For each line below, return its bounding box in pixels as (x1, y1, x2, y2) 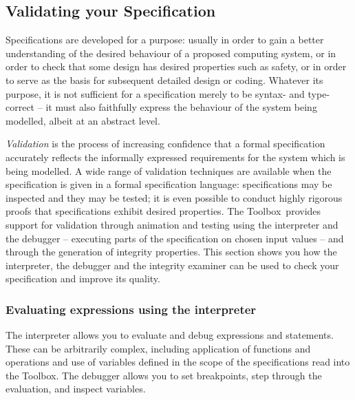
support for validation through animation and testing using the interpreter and (6, 217, 338, 231)
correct (6, 100, 35, 114)
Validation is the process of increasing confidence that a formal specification (6, 136, 325, 151)
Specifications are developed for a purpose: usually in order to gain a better (6, 32, 324, 47)
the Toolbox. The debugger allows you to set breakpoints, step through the (6, 368, 322, 382)
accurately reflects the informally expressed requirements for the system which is (6, 149, 345, 164)
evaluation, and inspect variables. (6, 381, 146, 396)
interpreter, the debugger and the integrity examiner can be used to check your (6, 257, 339, 272)
